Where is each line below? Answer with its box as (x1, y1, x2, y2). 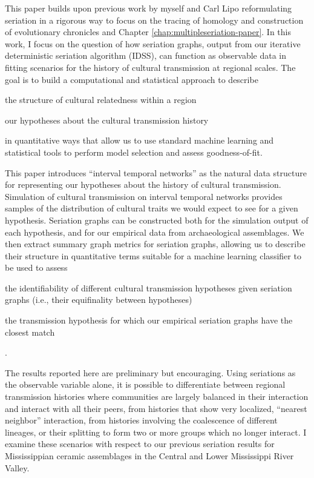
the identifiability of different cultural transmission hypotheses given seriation (5, 281, 292, 294)
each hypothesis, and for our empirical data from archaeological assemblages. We (5, 225, 304, 238)
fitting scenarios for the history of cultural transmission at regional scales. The (5, 61, 296, 73)
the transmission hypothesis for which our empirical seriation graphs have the (5, 314, 293, 327)
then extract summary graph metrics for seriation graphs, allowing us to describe (5, 237, 306, 250)
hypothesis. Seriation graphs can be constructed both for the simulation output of (5, 213, 309, 226)
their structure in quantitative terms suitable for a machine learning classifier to (5, 249, 301, 262)
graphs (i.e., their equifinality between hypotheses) (5, 293, 192, 306)
